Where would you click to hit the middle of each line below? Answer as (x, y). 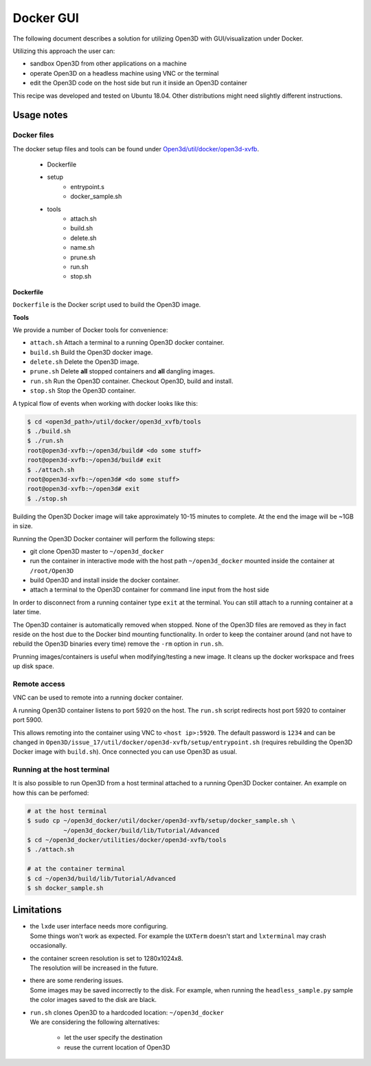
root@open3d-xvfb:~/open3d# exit (83, 489)
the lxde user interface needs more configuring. (99, 926)
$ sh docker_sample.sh (65, 888)
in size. (23, 526)
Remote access (39, 684)
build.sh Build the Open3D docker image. (91, 352)
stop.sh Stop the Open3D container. (83, 391)
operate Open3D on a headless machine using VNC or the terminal (124, 73)
